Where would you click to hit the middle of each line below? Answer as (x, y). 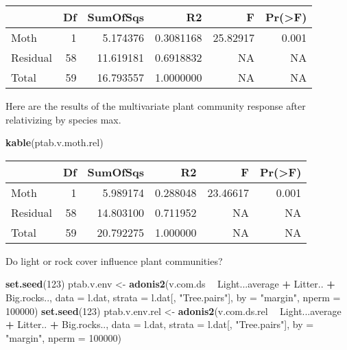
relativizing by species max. (63, 119)
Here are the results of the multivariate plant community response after (156, 106)
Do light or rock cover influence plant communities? (114, 260)
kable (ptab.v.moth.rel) (55, 142)
